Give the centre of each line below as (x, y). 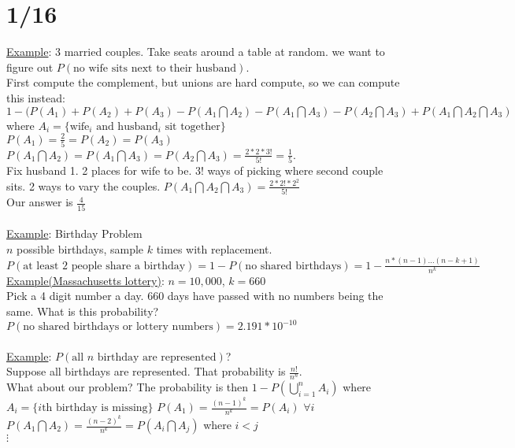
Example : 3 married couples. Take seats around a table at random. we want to (196, 52)
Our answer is (40, 202)
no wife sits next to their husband (155, 68)
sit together (193, 126)
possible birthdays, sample (80, 248)
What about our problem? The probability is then (128, 387)
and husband (127, 126)
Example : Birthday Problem (74, 233)
